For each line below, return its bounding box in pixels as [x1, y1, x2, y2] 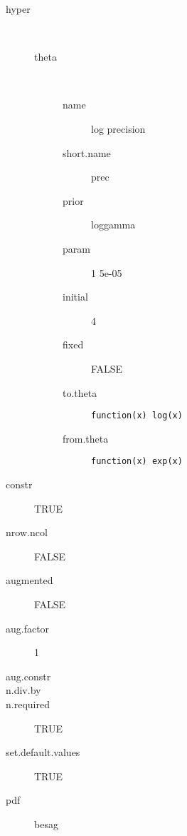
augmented [6, 573, 53, 588]
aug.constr [6, 668, 51, 683]
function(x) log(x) [91, 411, 183, 421]
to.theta [63, 385, 97, 400]
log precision [91, 121, 146, 136]
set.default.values [6, 745, 80, 760]
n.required [6, 696, 50, 711]
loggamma [91, 217, 136, 232]
